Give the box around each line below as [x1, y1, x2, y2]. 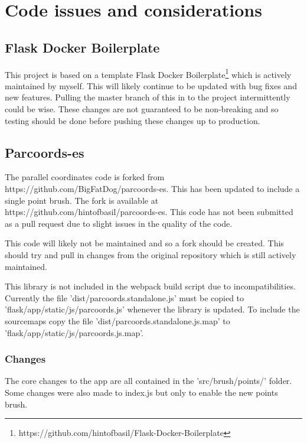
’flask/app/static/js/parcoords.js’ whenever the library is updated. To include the [5, 303, 300, 315]
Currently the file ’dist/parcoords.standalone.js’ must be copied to [5, 291, 244, 304]
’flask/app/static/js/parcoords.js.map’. [5, 326, 144, 338]
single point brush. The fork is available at [5, 194, 159, 206]
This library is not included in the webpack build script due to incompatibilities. [5, 280, 296, 292]
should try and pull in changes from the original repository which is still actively [5, 248, 296, 260]
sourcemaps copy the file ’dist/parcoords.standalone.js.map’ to [5, 314, 230, 327]
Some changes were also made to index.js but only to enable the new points [5, 386, 278, 398]
